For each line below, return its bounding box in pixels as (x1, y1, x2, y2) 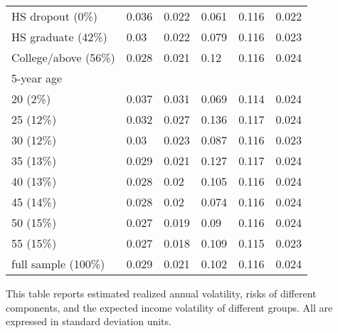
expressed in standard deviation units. (6, 314, 171, 329)
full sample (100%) (11, 255, 105, 272)
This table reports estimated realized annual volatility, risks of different (6, 286, 317, 300)
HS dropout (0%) (11, 8, 97, 24)
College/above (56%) (11, 49, 115, 65)
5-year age (11, 70, 63, 86)
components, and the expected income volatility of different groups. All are (6, 300, 333, 314)
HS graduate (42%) (11, 28, 107, 45)
